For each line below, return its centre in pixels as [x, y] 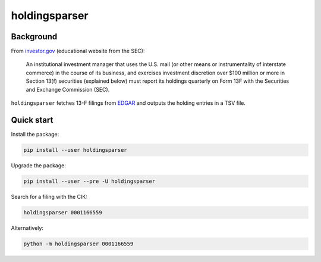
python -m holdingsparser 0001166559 [78, 244]
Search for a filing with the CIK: [49, 196]
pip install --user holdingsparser [75, 150]
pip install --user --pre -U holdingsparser [89, 181]
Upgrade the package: [39, 165]
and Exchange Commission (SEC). [68, 89]
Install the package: [35, 134]
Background [34, 37]
